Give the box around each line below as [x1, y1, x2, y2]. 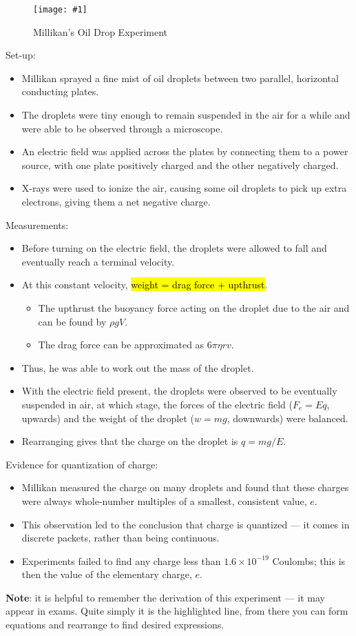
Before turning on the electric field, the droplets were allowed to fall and [21, 241, 327, 255]
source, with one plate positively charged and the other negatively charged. [21, 157, 339, 172]
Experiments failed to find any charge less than [21, 553, 221, 568]
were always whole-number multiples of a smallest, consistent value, [21, 493, 307, 508]
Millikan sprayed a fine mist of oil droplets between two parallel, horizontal [21, 70, 339, 85]
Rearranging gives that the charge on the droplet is [21, 434, 238, 448]
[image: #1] [33, 5, 87, 14]
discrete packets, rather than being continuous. [21, 530, 220, 545]
